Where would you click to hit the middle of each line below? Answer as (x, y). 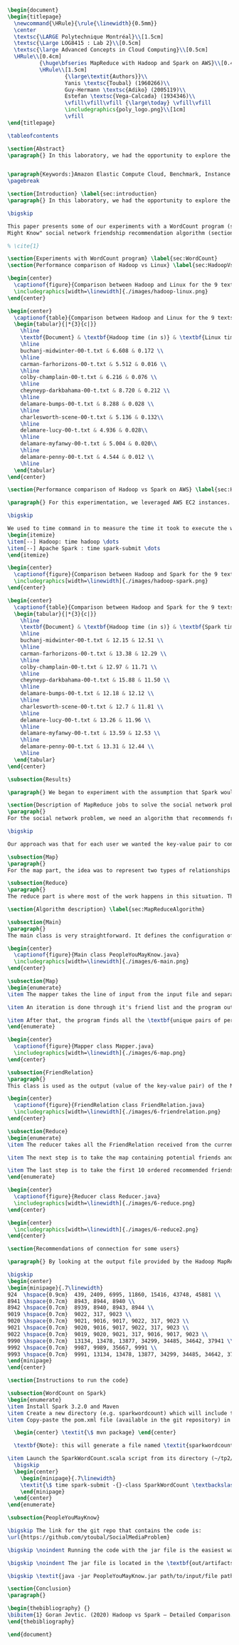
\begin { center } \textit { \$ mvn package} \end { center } (95, 1433)
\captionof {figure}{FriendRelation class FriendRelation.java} (109, 1105)
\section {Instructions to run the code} (68, 1381)
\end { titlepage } (31, 123)
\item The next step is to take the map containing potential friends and (121, 1158)
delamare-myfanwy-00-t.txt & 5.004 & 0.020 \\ (89, 444)
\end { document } (30, 1634)
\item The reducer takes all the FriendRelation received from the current (122, 1145)
